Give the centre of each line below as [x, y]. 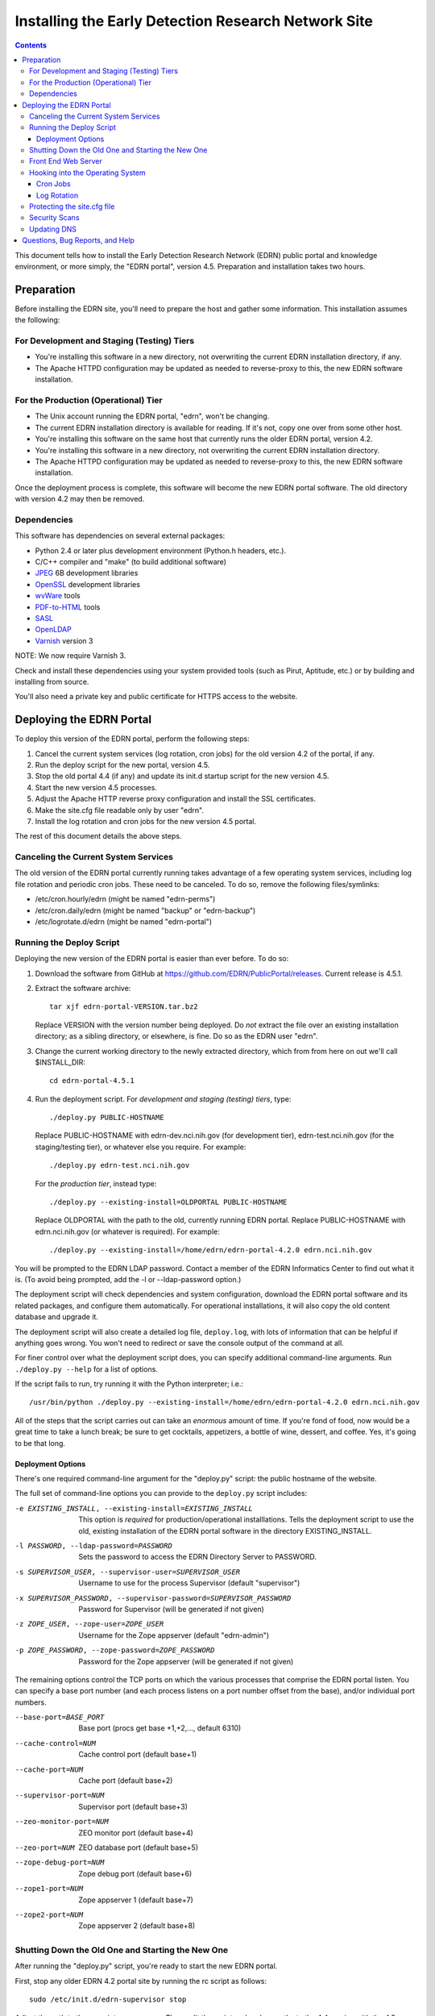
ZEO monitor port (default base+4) [136, 1833]
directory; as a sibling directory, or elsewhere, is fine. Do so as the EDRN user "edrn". [176, 1036]
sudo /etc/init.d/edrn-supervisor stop [108, 1999]
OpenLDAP [53, 630]
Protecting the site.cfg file [72, 206]
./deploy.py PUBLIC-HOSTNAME [107, 1118]
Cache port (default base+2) [126, 1781]
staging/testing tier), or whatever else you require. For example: [141, 1147]
